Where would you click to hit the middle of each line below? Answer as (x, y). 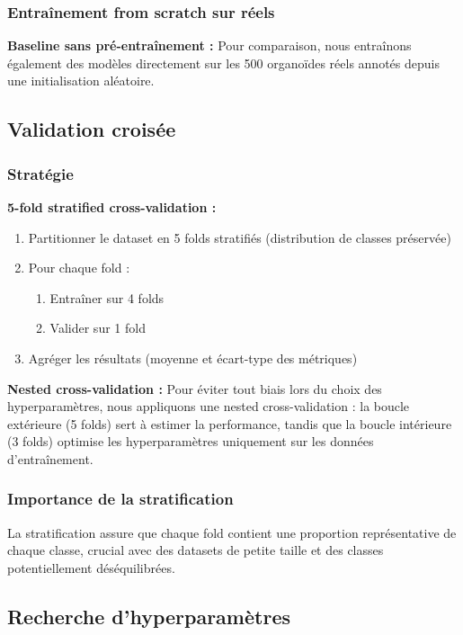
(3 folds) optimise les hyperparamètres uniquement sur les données (191, 441)
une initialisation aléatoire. (81, 80)
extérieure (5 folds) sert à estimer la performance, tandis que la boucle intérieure (230, 423)
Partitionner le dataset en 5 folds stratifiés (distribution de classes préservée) (240, 237)
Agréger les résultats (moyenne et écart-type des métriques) (193, 358)
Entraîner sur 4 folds (107, 297)
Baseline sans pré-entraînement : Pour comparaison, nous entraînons (209, 45)
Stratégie (40, 173)
